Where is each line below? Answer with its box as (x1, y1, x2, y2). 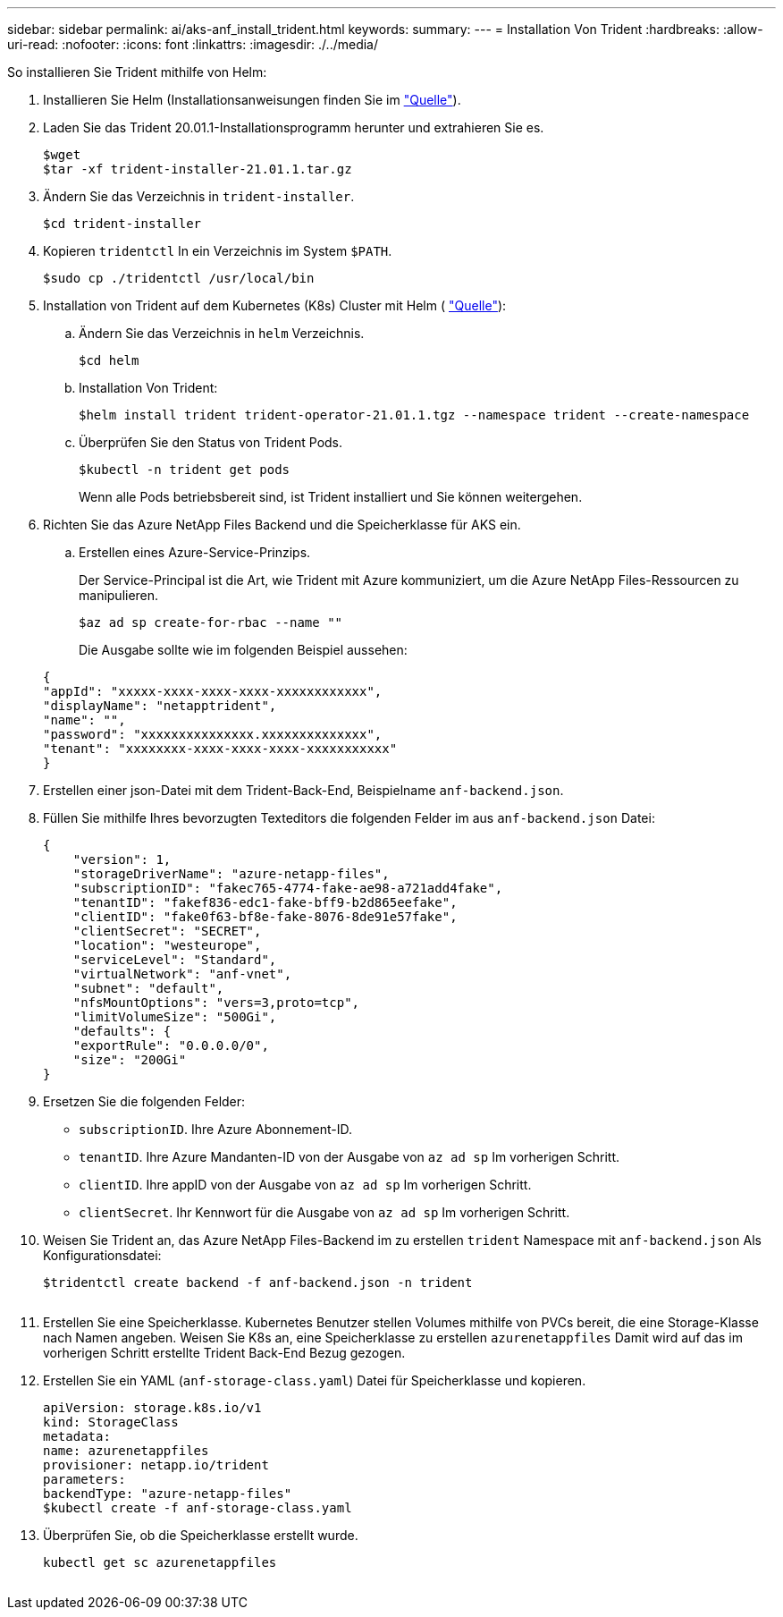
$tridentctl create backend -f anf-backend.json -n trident (43, 1275, 473, 1290)
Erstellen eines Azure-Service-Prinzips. (79, 545, 311, 560)
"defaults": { (72, 1024, 172, 1038)
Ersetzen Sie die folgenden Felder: (43, 1094, 246, 1109)
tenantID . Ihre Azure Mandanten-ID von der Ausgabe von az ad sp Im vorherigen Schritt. (79, 1149, 620, 1164)
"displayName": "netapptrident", (43, 698, 277, 713)
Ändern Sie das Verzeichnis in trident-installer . (43, 189, 355, 204)
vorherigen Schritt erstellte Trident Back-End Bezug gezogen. (43, 1345, 406, 1360)
